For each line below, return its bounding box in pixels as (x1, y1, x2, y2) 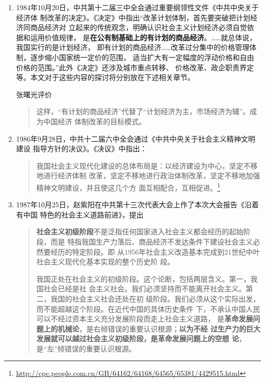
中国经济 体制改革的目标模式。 (43, 116, 146, 126)
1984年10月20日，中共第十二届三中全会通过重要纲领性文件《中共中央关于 (16, 2, 259, 12)
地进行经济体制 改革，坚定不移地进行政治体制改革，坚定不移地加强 (36, 170, 260, 181)
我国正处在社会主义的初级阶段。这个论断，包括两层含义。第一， (36, 273, 251, 284)
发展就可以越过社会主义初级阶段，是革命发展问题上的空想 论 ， (36, 333, 246, 344)
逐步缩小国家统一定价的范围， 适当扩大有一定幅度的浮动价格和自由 (30, 51, 254, 62)
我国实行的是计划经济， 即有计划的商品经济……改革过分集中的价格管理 (16, 42, 250, 52)
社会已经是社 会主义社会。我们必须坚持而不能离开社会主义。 (43, 283, 246, 294)
